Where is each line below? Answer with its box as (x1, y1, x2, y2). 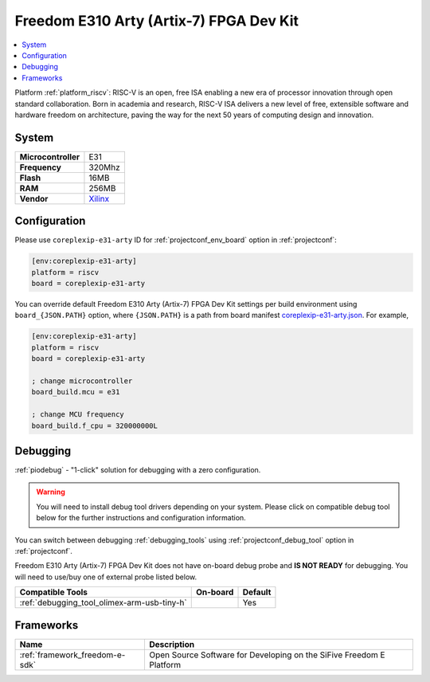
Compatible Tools (19, 586, 88, 598)
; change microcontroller (31, 377, 133, 386)
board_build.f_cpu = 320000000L (31, 421, 158, 430)
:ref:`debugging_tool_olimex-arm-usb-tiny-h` (19, 598, 187, 609)
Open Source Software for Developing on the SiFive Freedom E (149, 649, 385, 660)
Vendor (19, 193, 49, 204)
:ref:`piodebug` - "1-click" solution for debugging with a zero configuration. (14, 465, 261, 475)
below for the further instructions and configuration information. (36, 513, 246, 523)
